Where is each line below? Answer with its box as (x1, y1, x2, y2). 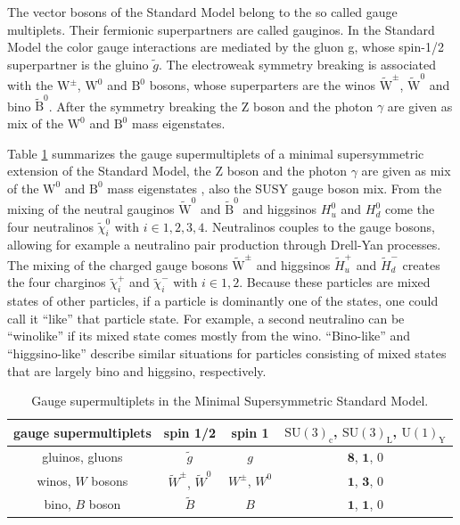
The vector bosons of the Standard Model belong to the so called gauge (7, 3, 398, 21)
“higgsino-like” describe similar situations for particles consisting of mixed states (7, 343, 447, 362)
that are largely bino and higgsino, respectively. (7, 361, 267, 380)
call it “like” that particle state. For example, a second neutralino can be (7, 308, 405, 327)
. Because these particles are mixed (239, 273, 431, 291)
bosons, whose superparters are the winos (149, 76, 376, 94)
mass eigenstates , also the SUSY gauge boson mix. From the (107, 178, 442, 197)
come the (384, 200, 435, 218)
